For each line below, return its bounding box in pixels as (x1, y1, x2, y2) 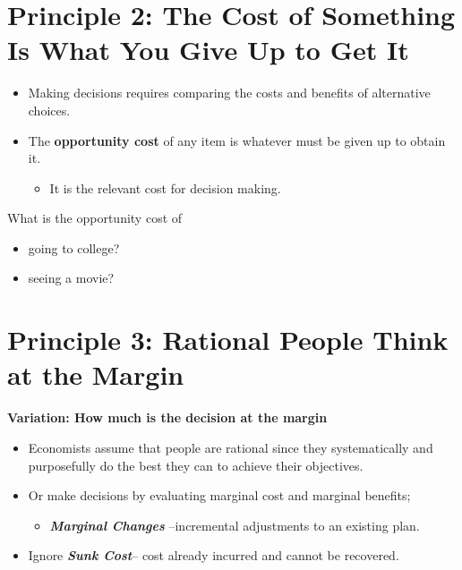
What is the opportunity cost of (7, 208, 183, 227)
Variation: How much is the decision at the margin (7, 408, 328, 427)
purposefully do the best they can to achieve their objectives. (28, 455, 364, 474)
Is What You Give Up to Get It (7, 31, 409, 68)
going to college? (28, 238, 120, 257)
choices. (28, 100, 71, 119)
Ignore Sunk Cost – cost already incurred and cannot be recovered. (28, 546, 399, 565)
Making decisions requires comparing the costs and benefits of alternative (28, 83, 431, 102)
